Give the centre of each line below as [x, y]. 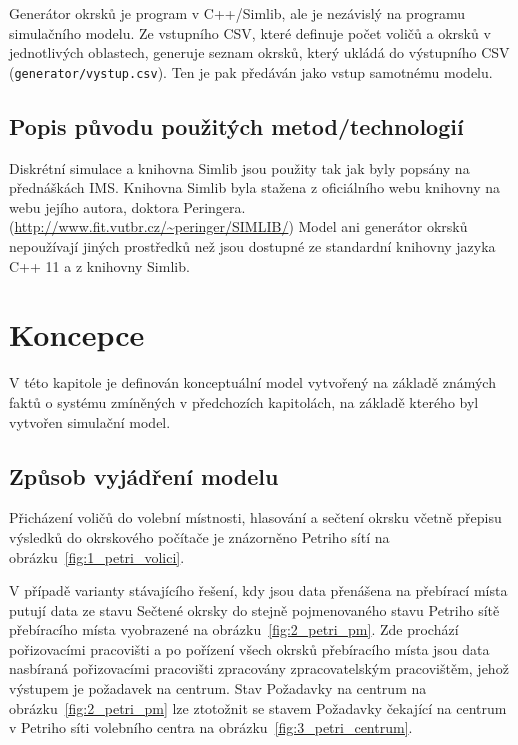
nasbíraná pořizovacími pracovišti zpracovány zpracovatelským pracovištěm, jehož [259, 668]
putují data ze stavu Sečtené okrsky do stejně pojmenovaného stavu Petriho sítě [254, 609]
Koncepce [77, 334]
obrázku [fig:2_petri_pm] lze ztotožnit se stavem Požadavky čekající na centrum [258, 707]
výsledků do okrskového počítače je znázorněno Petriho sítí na [199, 536]
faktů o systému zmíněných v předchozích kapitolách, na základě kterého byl [244, 401]
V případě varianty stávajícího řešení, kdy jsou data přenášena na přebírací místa [258, 590]
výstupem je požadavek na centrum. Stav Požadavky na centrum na [218, 688]
